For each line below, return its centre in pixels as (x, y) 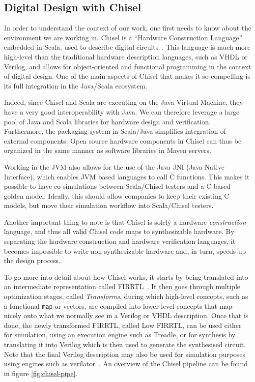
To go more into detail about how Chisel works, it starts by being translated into (126, 277)
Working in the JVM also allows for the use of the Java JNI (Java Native (114, 166)
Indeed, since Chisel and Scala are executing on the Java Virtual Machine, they (124, 102)
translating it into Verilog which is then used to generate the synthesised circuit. (125, 344)
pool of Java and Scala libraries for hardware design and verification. (108, 121)
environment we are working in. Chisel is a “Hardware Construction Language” (123, 37)
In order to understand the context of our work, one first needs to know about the (128, 28)
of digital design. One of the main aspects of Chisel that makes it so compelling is (127, 76)
